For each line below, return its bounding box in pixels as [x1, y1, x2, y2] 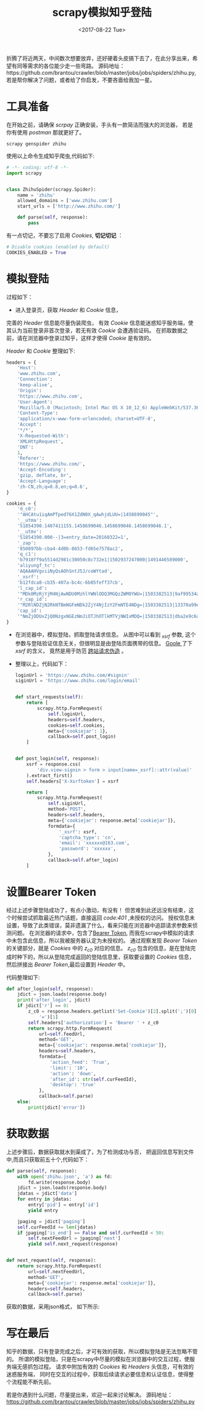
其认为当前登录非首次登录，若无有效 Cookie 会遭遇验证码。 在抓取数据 [6, 327, 183, 334]
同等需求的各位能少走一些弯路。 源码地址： [16, 62, 125, 69]
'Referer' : [17, 456, 45, 462]
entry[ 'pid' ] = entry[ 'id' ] [28, 1202, 99, 1208]
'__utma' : [17, 518, 42, 524]
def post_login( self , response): [15, 755, 100, 762]
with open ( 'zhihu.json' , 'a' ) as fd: [17, 1173, 113, 1180]
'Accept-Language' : [17, 478, 67, 484]
